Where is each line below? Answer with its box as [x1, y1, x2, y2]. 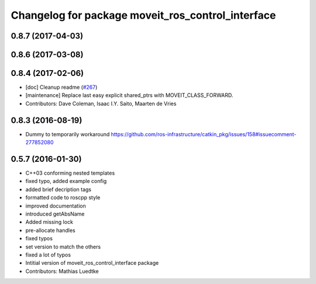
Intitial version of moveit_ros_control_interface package [25, 259, 159, 266]
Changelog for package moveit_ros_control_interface [11, 9, 276, 22]
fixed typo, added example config [25, 178, 107, 185]
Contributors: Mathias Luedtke [25, 268, 99, 275]
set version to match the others [25, 243, 101, 250]
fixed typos [25, 235, 53, 242]
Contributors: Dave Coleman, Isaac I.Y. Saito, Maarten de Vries [25, 100, 177, 107]
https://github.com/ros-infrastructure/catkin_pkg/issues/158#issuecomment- [111, 130, 297, 137]
